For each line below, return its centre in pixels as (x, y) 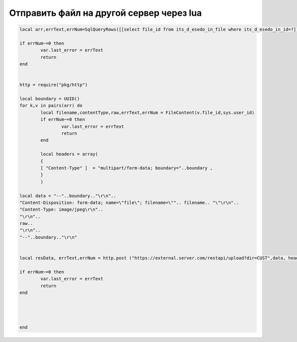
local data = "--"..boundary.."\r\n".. (68, 196)
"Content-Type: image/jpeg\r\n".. (61, 210)
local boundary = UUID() (50, 99)
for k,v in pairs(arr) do (51, 106)
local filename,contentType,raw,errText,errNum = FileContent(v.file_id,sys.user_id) (148, 112)
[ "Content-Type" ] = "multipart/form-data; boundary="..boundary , (126, 168)
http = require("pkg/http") (53, 85)
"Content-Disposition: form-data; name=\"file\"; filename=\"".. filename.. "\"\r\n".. (129, 202)
